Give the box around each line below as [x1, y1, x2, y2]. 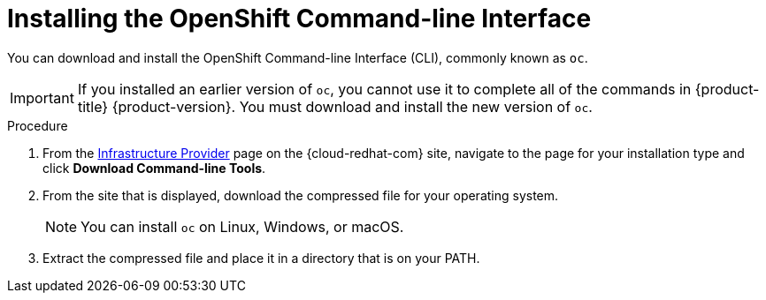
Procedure [7, 117, 68, 133]
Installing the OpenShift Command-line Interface [7, 4, 592, 34]
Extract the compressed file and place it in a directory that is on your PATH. [42, 250, 480, 266]
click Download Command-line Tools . [42, 160, 266, 176]
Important [10, 88, 74, 107]
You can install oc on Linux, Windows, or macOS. [80, 217, 404, 236]
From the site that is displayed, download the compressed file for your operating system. [42, 187, 559, 203]
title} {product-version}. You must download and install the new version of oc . [77, 97, 593, 116]
